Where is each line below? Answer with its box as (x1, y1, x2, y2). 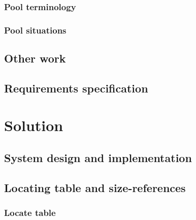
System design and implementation (4, 150, 192, 166)
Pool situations (4, 23, 67, 36)
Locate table (4, 206, 56, 219)
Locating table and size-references (4, 179, 186, 195)
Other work (4, 50, 66, 66)
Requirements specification (4, 80, 148, 96)
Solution (4, 115, 63, 136)
